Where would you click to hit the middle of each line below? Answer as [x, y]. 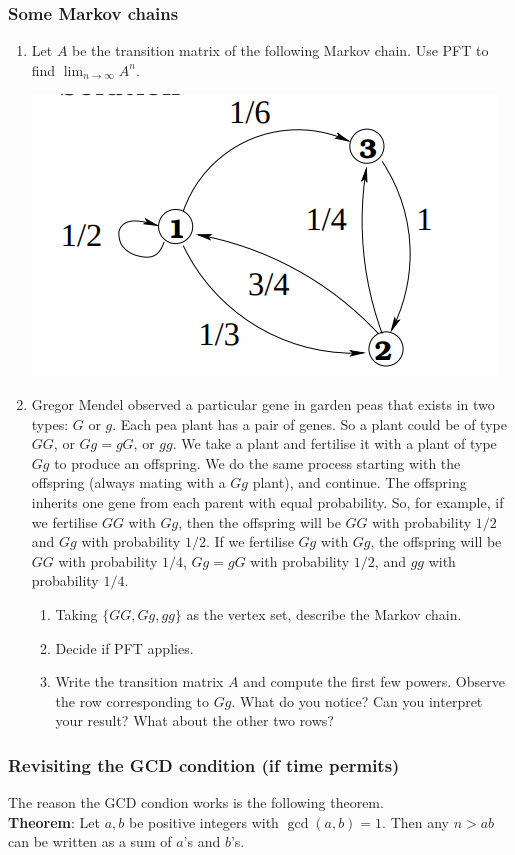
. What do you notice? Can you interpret [357, 700]
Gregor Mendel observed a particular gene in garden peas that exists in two [263, 404]
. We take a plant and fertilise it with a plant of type [334, 443]
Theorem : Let [54, 821]
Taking [76, 613]
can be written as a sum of [90, 841]
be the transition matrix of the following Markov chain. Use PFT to [280, 50]
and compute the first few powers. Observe [374, 681]
